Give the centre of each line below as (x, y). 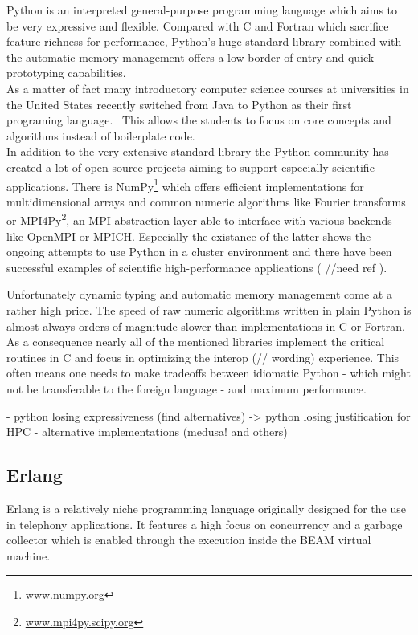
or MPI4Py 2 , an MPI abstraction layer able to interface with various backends (199, 219)
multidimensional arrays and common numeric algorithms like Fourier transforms (206, 201)
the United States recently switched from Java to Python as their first (179, 104)
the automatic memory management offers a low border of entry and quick (191, 57)
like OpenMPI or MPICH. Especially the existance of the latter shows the (189, 236)
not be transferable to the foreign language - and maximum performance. (186, 388)
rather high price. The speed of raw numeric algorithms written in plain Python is (209, 310)
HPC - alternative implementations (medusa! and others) (147, 431)
